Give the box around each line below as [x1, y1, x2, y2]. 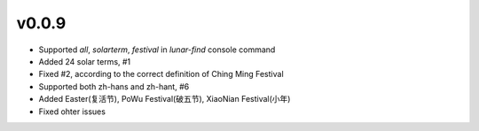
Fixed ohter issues [38, 106, 106, 117]
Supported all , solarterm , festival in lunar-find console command [38, 44, 276, 55]
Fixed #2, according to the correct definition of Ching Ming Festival [38, 69, 284, 80]
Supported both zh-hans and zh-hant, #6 [38, 81, 190, 92]
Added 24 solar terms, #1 [38, 56, 131, 66]
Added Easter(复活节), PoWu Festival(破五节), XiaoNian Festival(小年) [38, 94, 291, 104]
